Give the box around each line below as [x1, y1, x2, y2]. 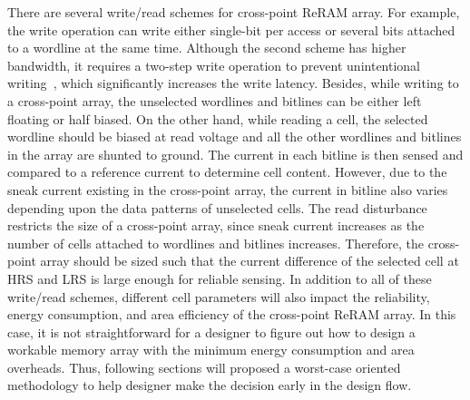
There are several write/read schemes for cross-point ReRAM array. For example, [7, 3, 460, 21]
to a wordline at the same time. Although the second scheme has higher [7, 38, 406, 57]
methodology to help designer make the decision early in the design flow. [7, 376, 412, 395]
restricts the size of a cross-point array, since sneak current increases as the [7, 216, 425, 235]
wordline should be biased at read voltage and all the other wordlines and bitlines [7, 127, 462, 146]
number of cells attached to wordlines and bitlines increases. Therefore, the [7, 233, 425, 252]
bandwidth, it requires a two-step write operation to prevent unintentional [7, 55, 420, 74]
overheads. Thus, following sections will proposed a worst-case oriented [7, 357, 401, 376]
